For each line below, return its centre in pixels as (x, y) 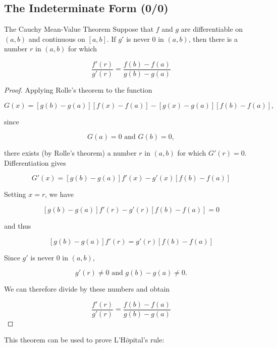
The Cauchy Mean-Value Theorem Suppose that (79, 29)
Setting (15, 194)
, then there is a (213, 39)
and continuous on (57, 39)
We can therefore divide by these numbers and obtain (87, 289)
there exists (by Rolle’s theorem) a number (70, 153)
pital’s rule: (147, 340)
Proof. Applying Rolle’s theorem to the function (78, 90)
